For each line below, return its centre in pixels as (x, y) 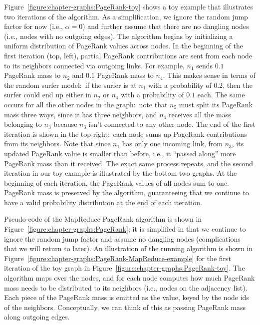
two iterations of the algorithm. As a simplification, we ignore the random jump (126, 16)
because (65, 124)
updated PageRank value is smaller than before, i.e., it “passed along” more (120, 153)
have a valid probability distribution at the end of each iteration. (103, 202)
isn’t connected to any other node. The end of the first (172, 124)
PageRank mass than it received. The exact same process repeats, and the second (129, 163)
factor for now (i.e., (33, 26)
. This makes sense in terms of (209, 75)
